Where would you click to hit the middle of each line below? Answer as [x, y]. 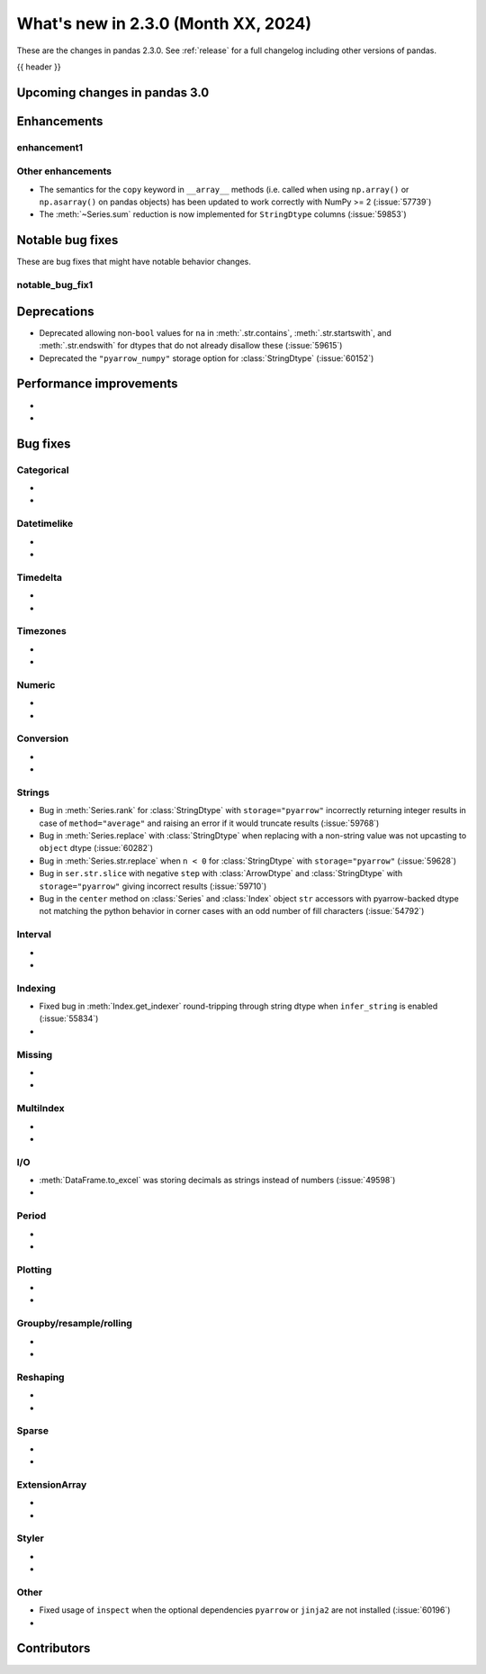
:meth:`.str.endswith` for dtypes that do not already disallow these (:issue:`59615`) [191, 346]
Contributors [54, 1648]
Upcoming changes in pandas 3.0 [113, 92]
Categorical [43, 470]
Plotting [34, 1270]
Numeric [36, 684]
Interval [34, 935]
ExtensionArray [52, 1484]
